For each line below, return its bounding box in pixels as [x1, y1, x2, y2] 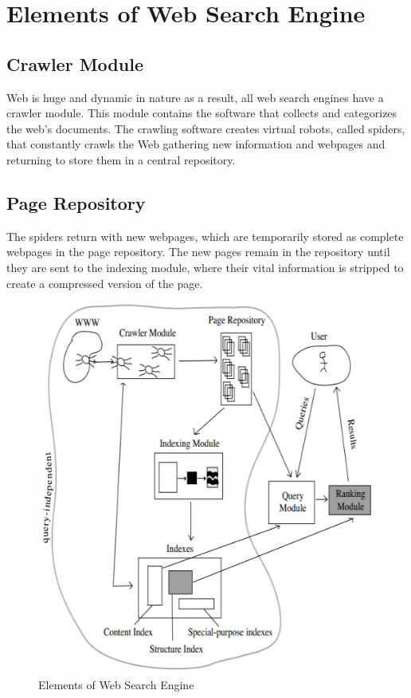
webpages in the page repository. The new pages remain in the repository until [6, 243, 390, 260]
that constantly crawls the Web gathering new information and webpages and [6, 136, 386, 152]
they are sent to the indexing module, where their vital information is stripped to [6, 258, 404, 275]
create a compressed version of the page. [6, 274, 203, 291]
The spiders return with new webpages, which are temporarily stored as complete [6, 227, 404, 244]
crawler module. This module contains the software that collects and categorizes [6, 105, 397, 121]
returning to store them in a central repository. [6, 151, 236, 168]
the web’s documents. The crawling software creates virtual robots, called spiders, [6, 120, 405, 136]
